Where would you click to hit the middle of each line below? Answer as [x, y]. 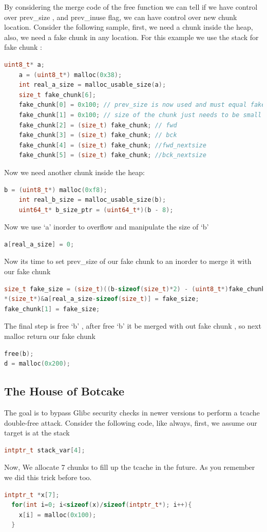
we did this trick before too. [48, 477]
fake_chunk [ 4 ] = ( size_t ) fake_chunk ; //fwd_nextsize [112, 145]
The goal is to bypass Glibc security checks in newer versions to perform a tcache [132, 413]
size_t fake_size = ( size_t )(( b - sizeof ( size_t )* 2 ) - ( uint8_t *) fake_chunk [135, 289]
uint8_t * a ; [24, 64]
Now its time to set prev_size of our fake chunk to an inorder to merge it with [128, 261]
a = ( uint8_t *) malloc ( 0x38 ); [70, 75]
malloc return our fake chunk [50, 336]
